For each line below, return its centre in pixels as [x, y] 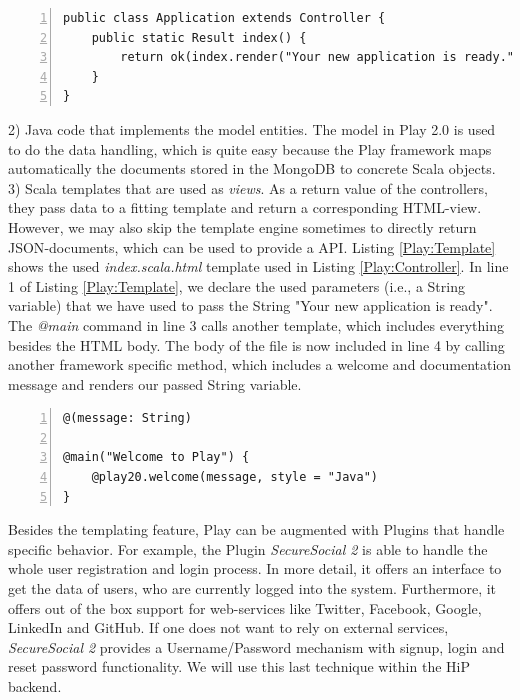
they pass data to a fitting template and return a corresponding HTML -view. [245, 207]
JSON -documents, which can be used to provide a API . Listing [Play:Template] [252, 246]
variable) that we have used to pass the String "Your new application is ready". [250, 305]
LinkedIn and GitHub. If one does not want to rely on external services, [228, 627]
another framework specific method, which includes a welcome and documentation [260, 364]
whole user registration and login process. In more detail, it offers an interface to [255, 568]
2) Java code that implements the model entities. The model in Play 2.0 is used [252, 128]
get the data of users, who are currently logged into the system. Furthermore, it [252, 588]
